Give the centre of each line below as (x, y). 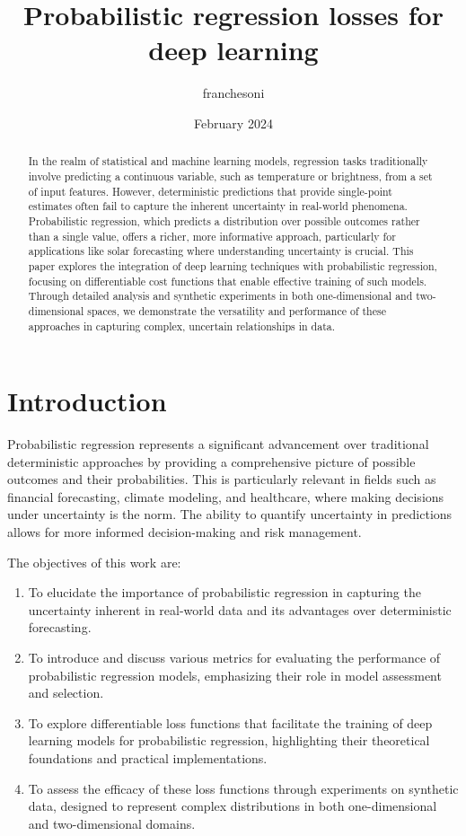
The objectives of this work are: (94, 562)
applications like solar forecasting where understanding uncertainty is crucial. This (221, 251)
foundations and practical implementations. (148, 758)
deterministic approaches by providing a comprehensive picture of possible (211, 461)
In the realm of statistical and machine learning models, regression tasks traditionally (228, 161)
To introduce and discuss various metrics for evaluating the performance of (234, 658)
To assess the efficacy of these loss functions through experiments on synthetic (243, 788)
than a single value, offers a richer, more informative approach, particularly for (212, 236)
